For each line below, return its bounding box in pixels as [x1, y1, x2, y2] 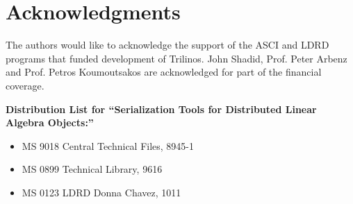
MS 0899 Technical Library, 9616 [22, 162, 163, 176]
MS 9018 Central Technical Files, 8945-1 [22, 138, 195, 153]
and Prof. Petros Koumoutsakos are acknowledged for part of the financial [6, 65, 322, 79]
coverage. [6, 78, 44, 92]
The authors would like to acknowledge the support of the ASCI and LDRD [6, 37, 329, 52]
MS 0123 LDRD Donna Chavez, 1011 [22, 185, 181, 199]
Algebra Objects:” [6, 115, 94, 130]
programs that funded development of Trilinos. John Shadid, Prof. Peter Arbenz [6, 51, 347, 65]
